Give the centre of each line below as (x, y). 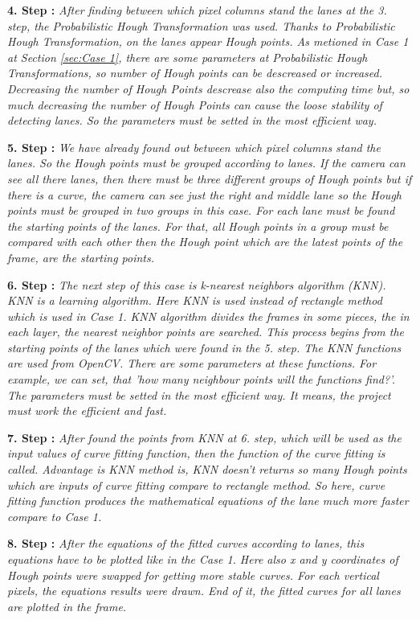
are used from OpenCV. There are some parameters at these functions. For (192, 363)
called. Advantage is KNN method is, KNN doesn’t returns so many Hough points (207, 469)
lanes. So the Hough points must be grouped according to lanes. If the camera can (206, 163)
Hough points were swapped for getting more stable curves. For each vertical (193, 575)
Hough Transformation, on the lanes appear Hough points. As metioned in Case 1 (208, 41)
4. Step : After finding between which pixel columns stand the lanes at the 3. (197, 10)
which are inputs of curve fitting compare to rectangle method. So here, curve (196, 485)
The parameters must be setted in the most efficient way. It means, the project (199, 394)
